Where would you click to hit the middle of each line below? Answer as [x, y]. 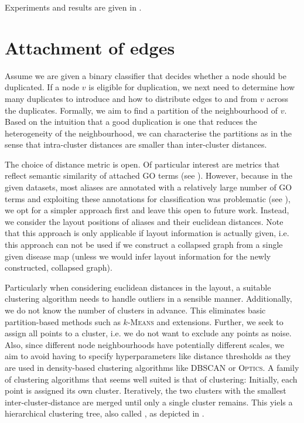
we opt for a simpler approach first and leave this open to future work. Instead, [147, 210]
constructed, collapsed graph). [59, 267]
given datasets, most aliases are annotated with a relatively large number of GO [148, 187]
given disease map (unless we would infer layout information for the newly [138, 256]
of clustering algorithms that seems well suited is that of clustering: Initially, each [151, 379]
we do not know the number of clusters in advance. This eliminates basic [135, 310]
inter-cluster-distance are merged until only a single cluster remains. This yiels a [149, 402]
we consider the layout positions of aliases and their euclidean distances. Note [144, 221]
